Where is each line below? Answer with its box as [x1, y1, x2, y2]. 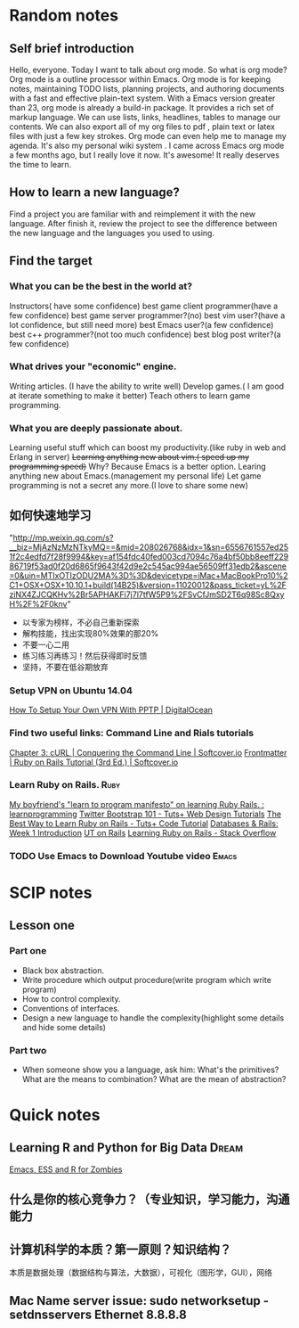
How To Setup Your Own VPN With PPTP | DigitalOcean [9, 705, 214, 716]
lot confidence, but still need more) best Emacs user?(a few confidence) [9, 319, 274, 330]
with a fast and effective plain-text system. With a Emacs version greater [9, 93, 276, 103]
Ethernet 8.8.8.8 [93, 1308, 187, 1323]
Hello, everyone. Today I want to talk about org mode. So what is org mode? [9, 64, 287, 75]
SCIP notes [9, 882, 93, 903]
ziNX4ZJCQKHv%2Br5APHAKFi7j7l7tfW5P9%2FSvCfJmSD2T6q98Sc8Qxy [9, 589, 285, 600]
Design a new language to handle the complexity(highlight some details [21, 1012, 285, 1023]
